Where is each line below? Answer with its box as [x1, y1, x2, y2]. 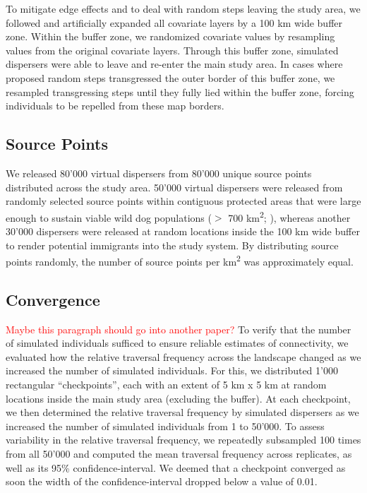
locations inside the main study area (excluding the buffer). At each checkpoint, [6, 391, 351, 405]
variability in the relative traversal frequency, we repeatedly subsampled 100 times [6, 432, 361, 447]
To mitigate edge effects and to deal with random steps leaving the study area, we [6, 1, 361, 16]
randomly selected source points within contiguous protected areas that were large [6, 194, 361, 208]
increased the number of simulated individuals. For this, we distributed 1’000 [6, 363, 338, 378]
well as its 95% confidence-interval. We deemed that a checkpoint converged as [6, 460, 346, 475]
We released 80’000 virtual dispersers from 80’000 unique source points [6, 165, 312, 180]
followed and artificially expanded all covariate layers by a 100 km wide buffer [6, 15, 343, 30]
